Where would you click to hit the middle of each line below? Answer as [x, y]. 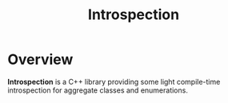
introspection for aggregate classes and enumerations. [98, 90]
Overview [40, 59]
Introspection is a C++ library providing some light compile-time [114, 81]
